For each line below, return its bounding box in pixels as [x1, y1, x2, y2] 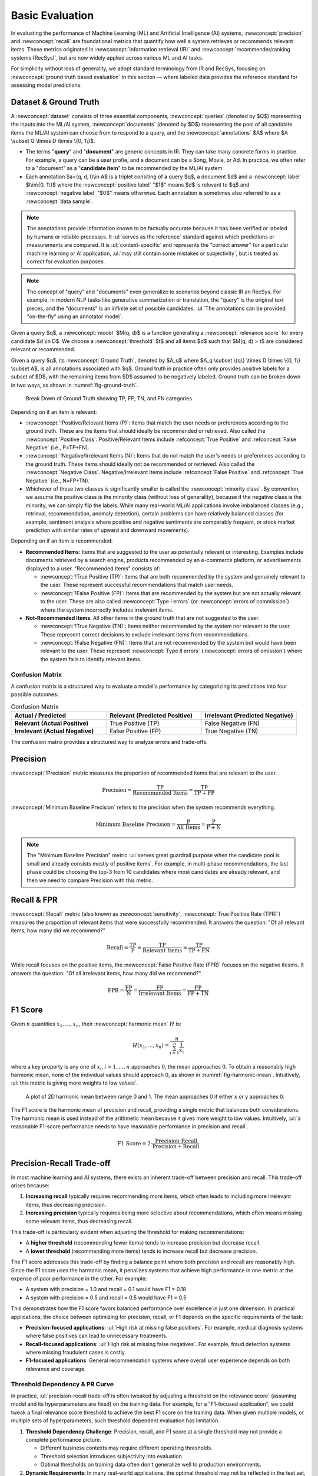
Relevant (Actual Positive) [14, 719, 88, 727]
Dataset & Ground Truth [11, 97, 100, 107]
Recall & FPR [11, 895, 58, 905]
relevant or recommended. [11, 346, 76, 353]
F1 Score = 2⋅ [117, 1140, 153, 1147]
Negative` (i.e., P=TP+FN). [25, 444, 90, 451]
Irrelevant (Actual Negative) [14, 727, 94, 735]
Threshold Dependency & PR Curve [11, 1380, 114, 1388]
